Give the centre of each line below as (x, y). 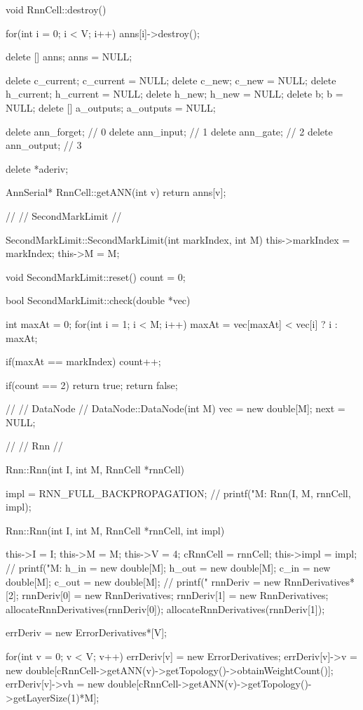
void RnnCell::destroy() (56, 9)
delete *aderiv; (37, 168)
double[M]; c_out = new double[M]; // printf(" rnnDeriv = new (143, 581)
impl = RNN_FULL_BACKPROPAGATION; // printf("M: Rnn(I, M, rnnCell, (178, 493)
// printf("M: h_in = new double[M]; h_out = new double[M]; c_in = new (168, 568)
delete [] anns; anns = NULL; (69, 57)
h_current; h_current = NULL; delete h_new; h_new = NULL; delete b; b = (174, 94)
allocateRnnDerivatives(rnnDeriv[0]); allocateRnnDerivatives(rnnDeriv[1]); (165, 609)
